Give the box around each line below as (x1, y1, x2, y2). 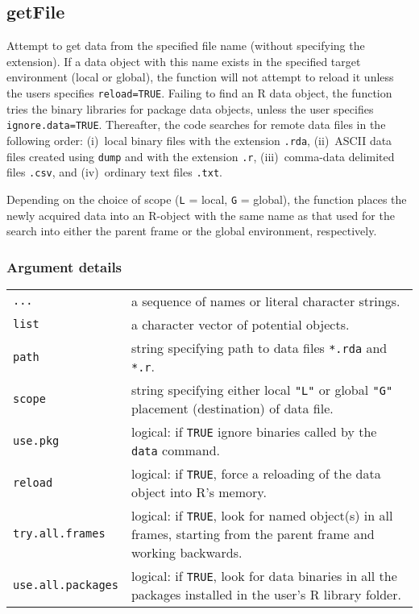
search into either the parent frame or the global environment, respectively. (6, 222, 377, 239)
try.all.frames (13, 527, 106, 541)
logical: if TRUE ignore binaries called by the (131, 421, 377, 441)
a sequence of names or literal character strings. (131, 291, 400, 310)
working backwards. (131, 542, 243, 562)
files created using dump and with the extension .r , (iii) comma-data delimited (6, 147, 395, 164)
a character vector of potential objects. (131, 314, 350, 334)
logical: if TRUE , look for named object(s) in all (131, 505, 393, 525)
